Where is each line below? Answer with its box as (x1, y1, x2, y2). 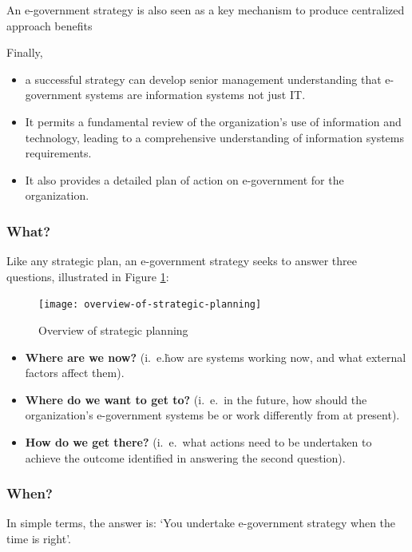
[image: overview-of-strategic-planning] (38, 299, 262, 311)
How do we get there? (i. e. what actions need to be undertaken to (25, 433, 372, 450)
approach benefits (6, 17, 93, 34)
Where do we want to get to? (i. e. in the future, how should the (25, 391, 367, 407)
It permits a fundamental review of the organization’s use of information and (25, 113, 402, 129)
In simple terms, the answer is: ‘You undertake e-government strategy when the (6, 514, 396, 531)
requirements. (25, 145, 92, 161)
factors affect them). (25, 364, 125, 381)
